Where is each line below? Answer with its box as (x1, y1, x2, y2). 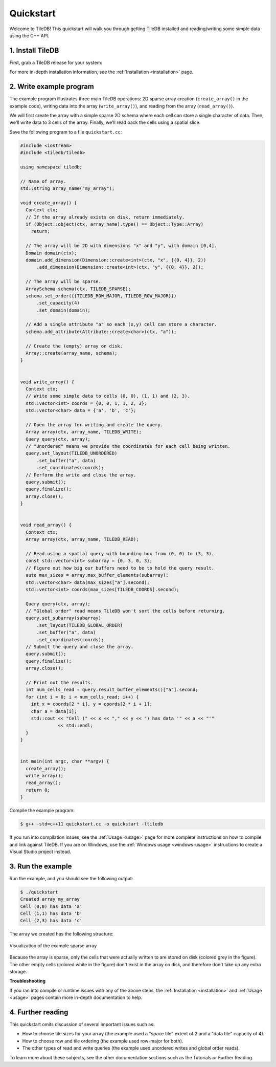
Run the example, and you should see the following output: (9, 875, 133, 881)
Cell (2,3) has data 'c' (20, 918, 83, 924)
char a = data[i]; (31, 708, 77, 714)
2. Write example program (9, 82, 94, 91)
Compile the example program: (9, 808, 75, 814)
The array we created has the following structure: (9, 931, 113, 937)
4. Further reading (9, 1008, 68, 1016)
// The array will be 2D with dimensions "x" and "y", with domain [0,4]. (26, 243, 217, 249)
